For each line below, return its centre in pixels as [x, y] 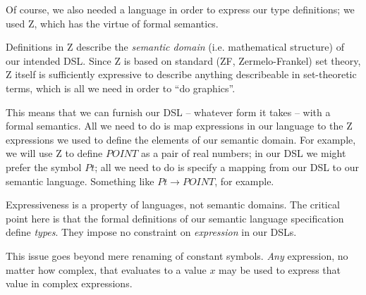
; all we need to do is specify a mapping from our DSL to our [227, 167]
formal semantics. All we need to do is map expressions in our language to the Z [179, 126]
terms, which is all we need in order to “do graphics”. [121, 88]
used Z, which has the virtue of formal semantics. [112, 23]
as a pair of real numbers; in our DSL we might [243, 153]
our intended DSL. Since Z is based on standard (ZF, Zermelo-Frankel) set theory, [183, 60]
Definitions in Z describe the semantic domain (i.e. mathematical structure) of [175, 47]
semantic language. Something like [80, 181]
